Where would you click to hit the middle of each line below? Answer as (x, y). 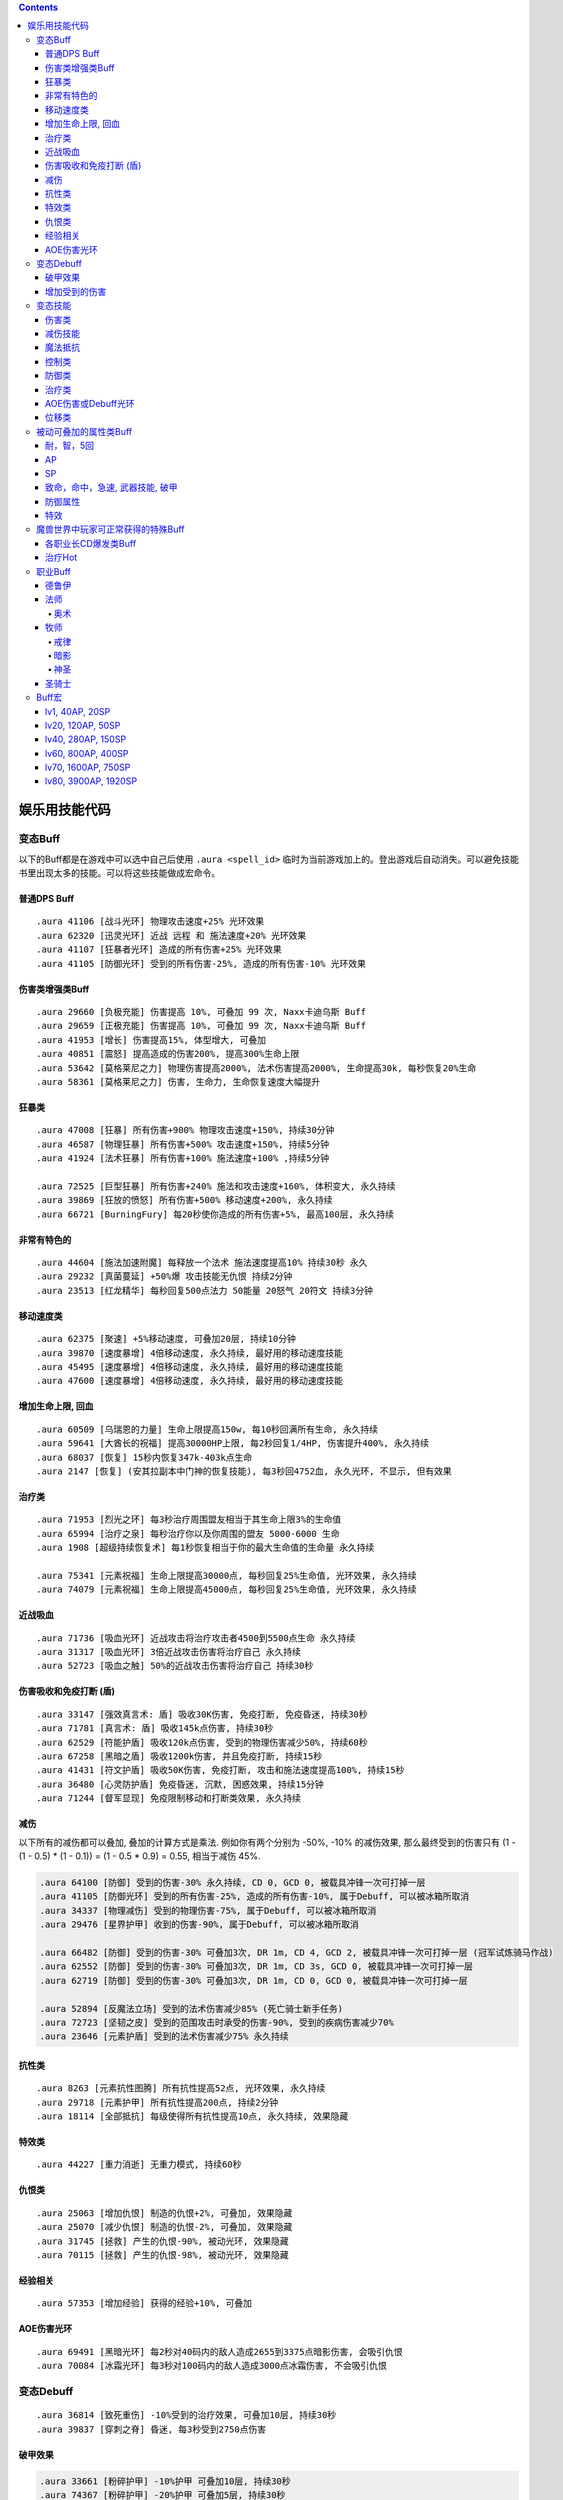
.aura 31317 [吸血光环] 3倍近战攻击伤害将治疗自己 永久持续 (169, 1652)
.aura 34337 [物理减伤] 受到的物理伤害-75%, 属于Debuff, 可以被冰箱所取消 (208, 1910)
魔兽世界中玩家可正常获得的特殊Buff (110, 529)
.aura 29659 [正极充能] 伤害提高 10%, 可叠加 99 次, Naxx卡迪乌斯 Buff (201, 1026)
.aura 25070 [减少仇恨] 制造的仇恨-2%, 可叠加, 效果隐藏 (164, 2227)
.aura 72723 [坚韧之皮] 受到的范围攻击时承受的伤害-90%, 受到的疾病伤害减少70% (216, 2022)
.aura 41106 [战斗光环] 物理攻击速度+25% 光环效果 (150, 921)
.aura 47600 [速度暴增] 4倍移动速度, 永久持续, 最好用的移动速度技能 (190, 1381)
